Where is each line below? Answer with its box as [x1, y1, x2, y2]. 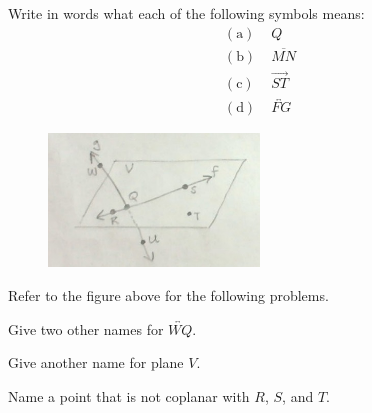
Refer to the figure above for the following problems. [8, 284, 329, 305]
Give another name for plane [8, 352, 184, 373]
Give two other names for [8, 318, 164, 339]
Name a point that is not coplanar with [8, 385, 250, 406]
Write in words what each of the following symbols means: [8, 3, 365, 23]
